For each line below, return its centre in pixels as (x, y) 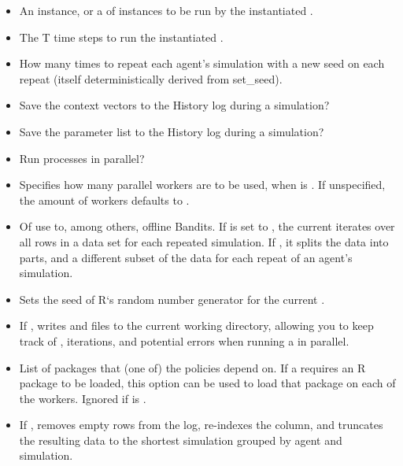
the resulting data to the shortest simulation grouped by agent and (181, 440)
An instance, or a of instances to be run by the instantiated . (166, 10)
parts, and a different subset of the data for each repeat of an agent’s (186, 257)
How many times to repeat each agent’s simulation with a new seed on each (202, 63)
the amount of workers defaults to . (104, 200)
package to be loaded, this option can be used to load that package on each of (207, 383)
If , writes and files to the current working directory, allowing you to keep (196, 325)
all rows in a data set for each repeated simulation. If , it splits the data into (204, 241)
